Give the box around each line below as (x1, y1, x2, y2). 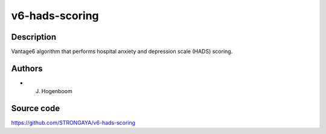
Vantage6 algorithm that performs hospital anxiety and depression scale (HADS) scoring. (11, 48, 233, 55)
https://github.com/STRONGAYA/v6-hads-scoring (11, 119, 136, 126)
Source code (11, 103, 60, 114)
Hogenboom (41, 88, 72, 95)
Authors (11, 63, 43, 73)
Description (11, 32, 57, 42)
